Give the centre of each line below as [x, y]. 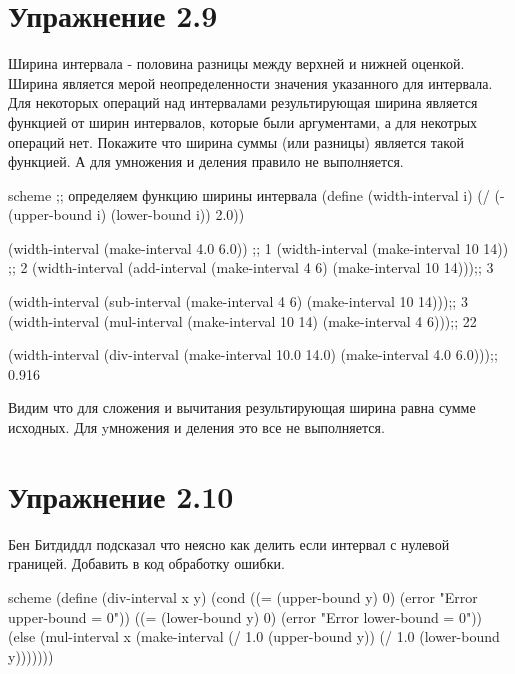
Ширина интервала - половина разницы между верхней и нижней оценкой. [236, 63]
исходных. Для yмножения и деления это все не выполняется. [196, 427]
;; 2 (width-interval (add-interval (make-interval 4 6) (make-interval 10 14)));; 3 [251, 267]
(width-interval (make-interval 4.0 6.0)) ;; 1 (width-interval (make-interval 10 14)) [258, 247]
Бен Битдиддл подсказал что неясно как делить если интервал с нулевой [229, 543]
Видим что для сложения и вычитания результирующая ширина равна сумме [242, 407]
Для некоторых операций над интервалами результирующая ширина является [243, 102]
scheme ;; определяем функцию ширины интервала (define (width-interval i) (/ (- [256, 194]
